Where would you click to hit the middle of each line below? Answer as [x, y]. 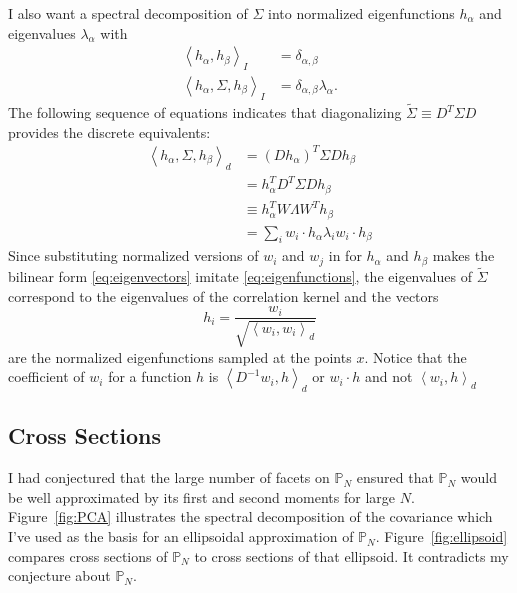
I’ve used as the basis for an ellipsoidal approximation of [181, 536]
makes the [463, 255]
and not [388, 376]
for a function [150, 376]
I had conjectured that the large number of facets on [169, 477]
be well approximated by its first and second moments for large [202, 496]
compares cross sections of [88, 555]
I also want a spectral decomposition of [128, 13]
